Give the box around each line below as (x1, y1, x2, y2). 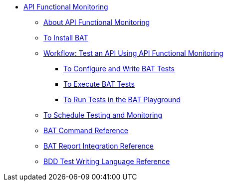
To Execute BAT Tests (63, 80, 135, 88)
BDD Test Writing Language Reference (43, 157, 170, 166)
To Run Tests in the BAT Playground (63, 95, 181, 104)
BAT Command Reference (43, 126, 128, 135)
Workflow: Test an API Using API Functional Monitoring (43, 49, 224, 57)
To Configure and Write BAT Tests (63, 64, 175, 73)
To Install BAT (43, 33, 88, 42)
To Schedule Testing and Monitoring (43, 111, 163, 119)
